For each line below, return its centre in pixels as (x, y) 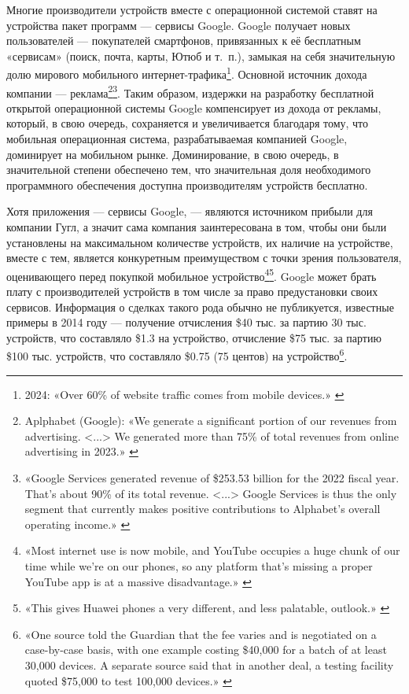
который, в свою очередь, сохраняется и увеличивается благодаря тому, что (188, 123)
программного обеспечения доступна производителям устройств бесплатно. (187, 185)
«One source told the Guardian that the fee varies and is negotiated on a (201, 634)
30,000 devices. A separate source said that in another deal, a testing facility (209, 665)
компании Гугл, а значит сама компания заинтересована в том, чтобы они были (197, 227)
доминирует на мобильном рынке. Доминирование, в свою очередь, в (173, 154)
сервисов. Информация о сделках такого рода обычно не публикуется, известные (200, 306)
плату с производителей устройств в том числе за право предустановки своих (192, 292)
